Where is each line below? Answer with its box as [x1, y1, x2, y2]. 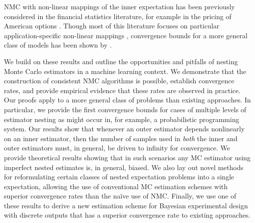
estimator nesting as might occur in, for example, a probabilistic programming [4, 114, 239, 124]
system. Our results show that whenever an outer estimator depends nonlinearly [4, 124, 245, 134]
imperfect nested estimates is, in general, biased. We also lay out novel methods [4, 162, 244, 172]
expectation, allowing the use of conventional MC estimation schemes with [4, 181, 228, 191]
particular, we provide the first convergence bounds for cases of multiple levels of [4, 104, 247, 114]
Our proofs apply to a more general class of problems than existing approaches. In [4, 95, 251, 105]
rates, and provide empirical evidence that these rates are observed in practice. [4, 85, 241, 95]
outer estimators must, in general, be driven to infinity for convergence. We [4, 143, 230, 153]
